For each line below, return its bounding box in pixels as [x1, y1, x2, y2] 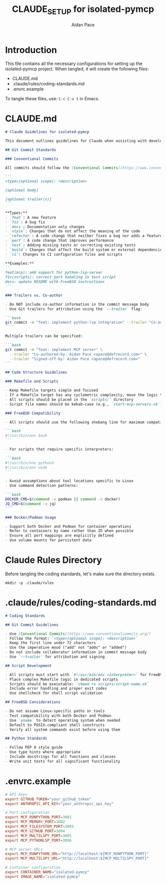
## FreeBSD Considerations [5, 700, 61, 705]
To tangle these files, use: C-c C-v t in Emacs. [5, 96, 100, 102]
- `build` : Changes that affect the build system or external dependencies [5, 247, 165, 252]
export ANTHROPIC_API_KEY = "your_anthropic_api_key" [5, 801, 114, 806]
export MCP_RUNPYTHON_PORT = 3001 [5, 815, 72, 820]
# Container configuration [5, 865, 61, 870]
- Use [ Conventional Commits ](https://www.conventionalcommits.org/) [5, 631, 152, 636]
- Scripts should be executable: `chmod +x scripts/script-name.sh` [5, 681, 149, 686]
